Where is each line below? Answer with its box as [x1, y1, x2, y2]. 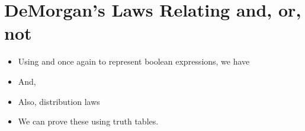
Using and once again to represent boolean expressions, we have [18, 55, 250, 68]
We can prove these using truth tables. [18, 115, 159, 127]
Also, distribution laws [18, 95, 100, 107]
